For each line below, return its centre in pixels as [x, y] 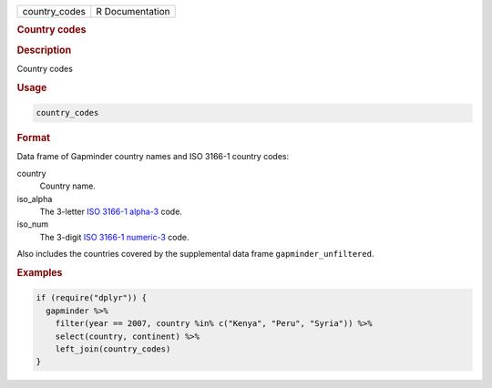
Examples [40, 272]
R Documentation [133, 11]
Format [33, 138]
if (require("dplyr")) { [92, 298]
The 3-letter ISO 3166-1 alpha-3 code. [111, 211]
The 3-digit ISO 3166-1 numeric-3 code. [114, 237]
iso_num [33, 224]
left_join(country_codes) [113, 349]
